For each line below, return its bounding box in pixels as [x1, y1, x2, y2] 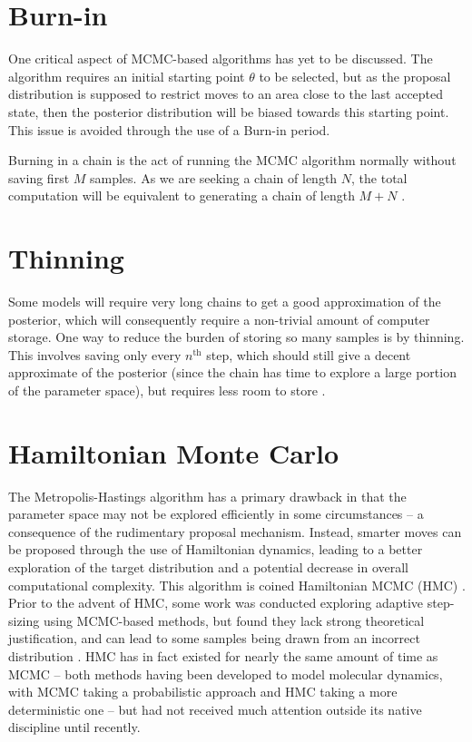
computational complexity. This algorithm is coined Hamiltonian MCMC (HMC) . [8, 575, 466, 594]
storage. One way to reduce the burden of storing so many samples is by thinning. [8, 327, 465, 347]
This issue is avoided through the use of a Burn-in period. [8, 120, 330, 139]
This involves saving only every [8, 345, 182, 364]
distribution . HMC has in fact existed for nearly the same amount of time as [8, 647, 438, 666]
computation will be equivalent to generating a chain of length [8, 186, 355, 205]
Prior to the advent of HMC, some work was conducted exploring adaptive [8, 593, 424, 612]
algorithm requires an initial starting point [8, 66, 245, 85]
